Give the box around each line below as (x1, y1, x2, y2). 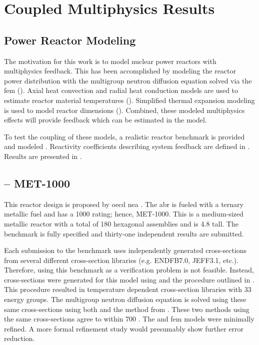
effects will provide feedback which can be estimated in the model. (4, 114, 207, 125)
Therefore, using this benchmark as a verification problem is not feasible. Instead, (4, 264, 254, 275)
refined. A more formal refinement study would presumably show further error (4, 323, 243, 333)
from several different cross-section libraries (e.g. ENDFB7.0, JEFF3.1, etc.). (4, 254, 239, 265)
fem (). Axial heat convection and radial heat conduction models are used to (4, 85, 238, 95)
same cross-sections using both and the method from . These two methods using (4, 303, 249, 314)
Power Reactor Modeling (4, 32, 136, 47)
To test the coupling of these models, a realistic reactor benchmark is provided (4, 131, 245, 141)
